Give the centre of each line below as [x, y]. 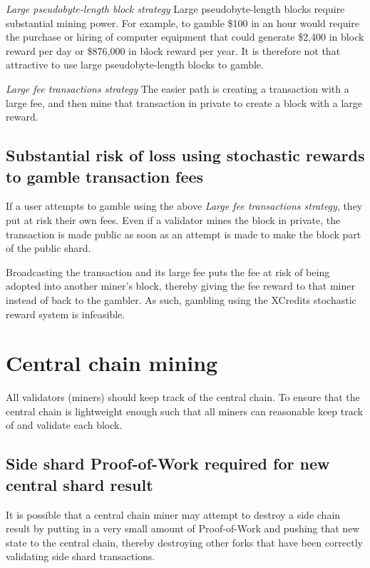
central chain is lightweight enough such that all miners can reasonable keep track [184, 411]
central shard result [79, 484]
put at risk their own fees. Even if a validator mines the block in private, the [173, 219]
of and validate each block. [64, 425]
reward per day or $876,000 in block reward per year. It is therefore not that [173, 50]
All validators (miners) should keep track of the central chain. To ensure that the [183, 397]
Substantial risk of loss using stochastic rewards [185, 155]
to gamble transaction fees [105, 176]
